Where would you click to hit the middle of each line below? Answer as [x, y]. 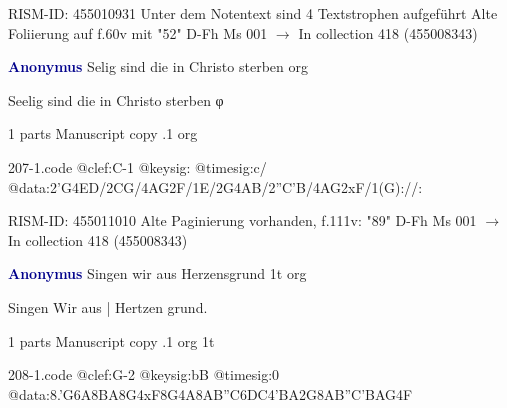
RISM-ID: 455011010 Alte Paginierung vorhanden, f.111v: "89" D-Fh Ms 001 [242, 220]
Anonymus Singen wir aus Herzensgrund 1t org [157, 273]
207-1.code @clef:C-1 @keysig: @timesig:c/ [137, 166]
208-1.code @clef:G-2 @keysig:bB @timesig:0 [144, 374]
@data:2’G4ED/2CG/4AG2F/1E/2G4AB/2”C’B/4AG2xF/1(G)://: [215, 186]
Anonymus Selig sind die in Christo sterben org [158, 66]
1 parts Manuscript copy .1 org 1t [111, 340]
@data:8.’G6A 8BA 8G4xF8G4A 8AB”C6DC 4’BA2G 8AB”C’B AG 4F [210, 393]
